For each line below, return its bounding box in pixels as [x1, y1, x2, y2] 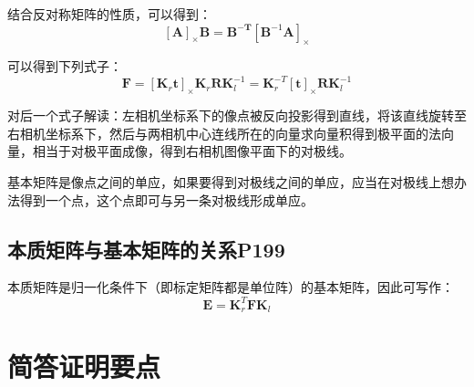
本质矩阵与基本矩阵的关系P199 [7, 235, 285, 263]
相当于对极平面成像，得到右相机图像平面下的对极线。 [32, 141, 352, 161]
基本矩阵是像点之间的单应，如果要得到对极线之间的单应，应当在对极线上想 [7, 173, 454, 192]
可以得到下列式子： [7, 57, 122, 76]
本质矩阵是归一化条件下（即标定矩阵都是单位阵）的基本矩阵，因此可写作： [7, 277, 454, 297]
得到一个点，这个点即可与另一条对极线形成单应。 [19, 190, 314, 209]
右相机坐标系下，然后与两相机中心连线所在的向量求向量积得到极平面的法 [7, 123, 441, 142]
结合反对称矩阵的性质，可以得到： [7, 5, 211, 23]
